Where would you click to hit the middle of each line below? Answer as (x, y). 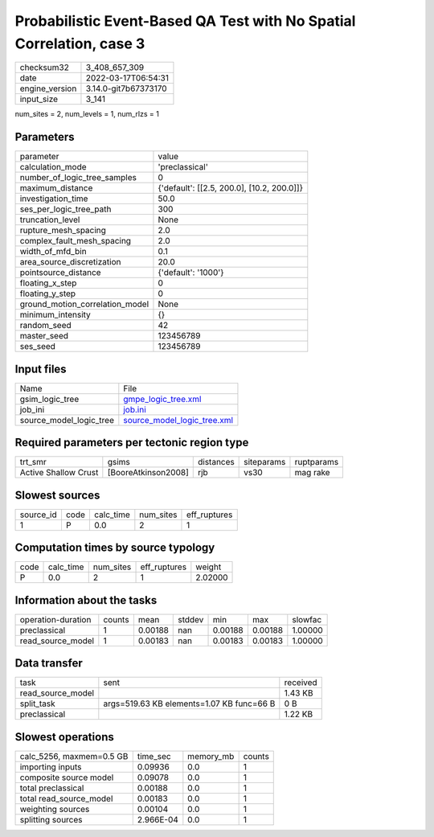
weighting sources (55, 809)
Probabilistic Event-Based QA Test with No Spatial (185, 21)
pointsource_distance (60, 273)
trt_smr (33, 462)
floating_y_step (48, 293)
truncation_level (50, 220)
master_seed (44, 336)
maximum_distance (56, 188)
